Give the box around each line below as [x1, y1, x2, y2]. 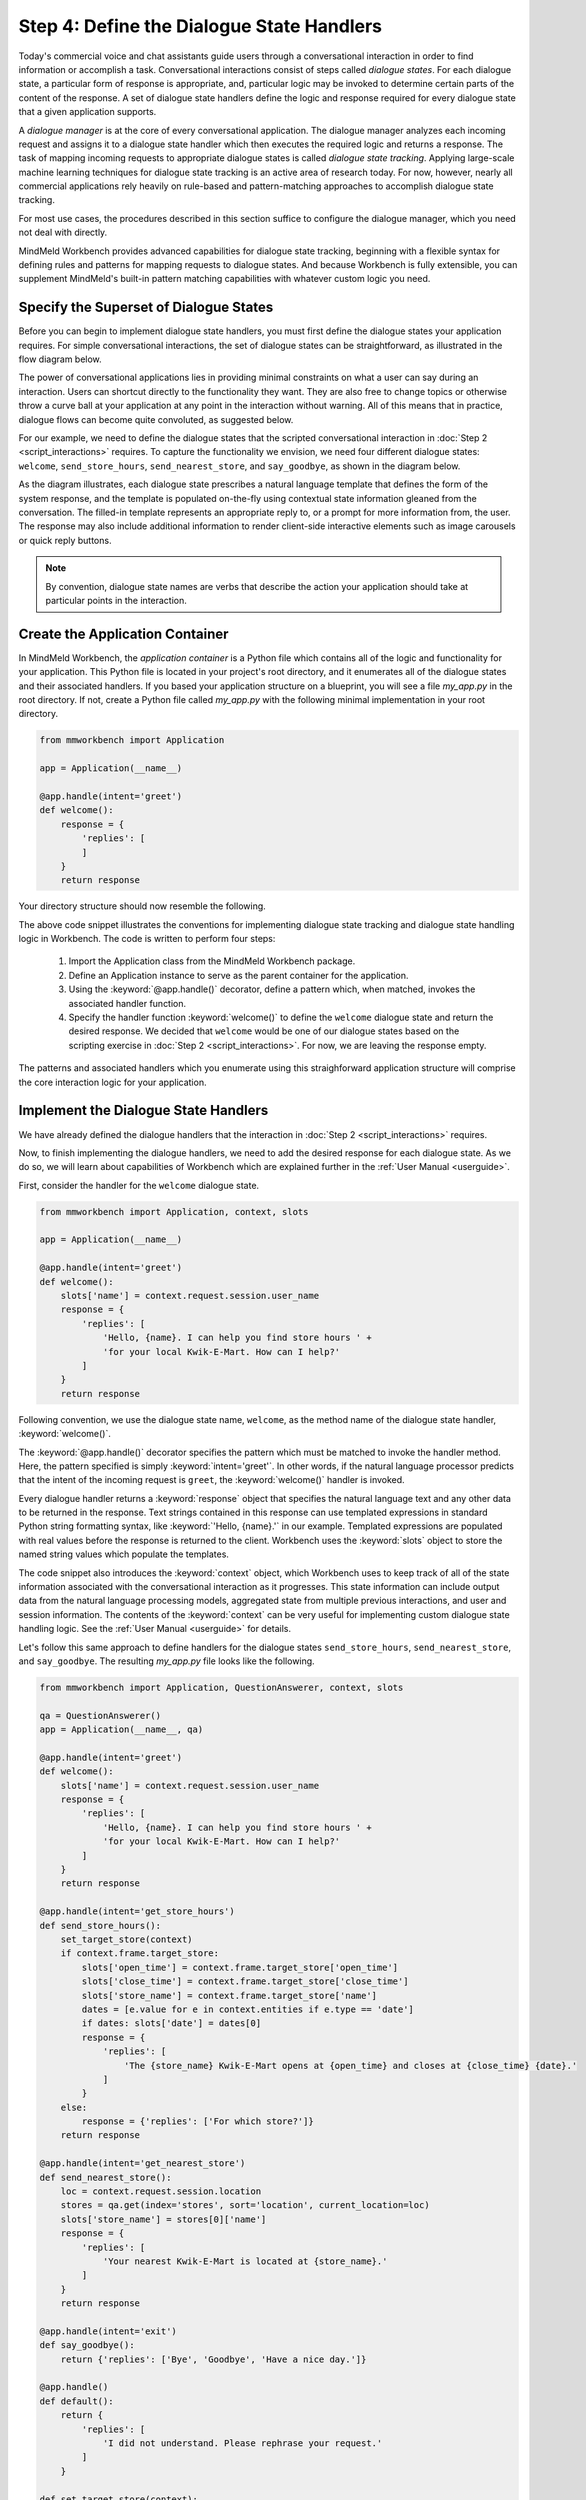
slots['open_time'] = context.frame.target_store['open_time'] [81, 1961, 399, 1973]
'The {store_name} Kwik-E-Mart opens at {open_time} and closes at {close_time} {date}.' [123, 2060, 578, 2071]
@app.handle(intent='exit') [39, 2325, 177, 2337]
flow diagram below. [18, 353, 102, 365]
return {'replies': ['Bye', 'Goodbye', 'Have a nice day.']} [60, 2353, 367, 2365]
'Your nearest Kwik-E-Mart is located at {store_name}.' [102, 2255, 388, 2267]
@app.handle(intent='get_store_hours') [39, 1906, 235, 1917]
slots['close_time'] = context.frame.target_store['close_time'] [81, 1976, 409, 1987]
